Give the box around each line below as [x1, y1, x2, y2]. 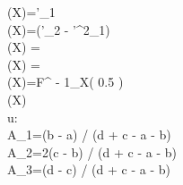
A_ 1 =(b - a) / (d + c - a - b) [7, 125, 171, 144]
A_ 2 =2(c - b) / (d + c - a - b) [7, 142, 177, 161]
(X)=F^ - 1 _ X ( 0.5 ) [7, 72, 124, 91]
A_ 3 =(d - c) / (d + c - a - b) [7, 160, 170, 179]
